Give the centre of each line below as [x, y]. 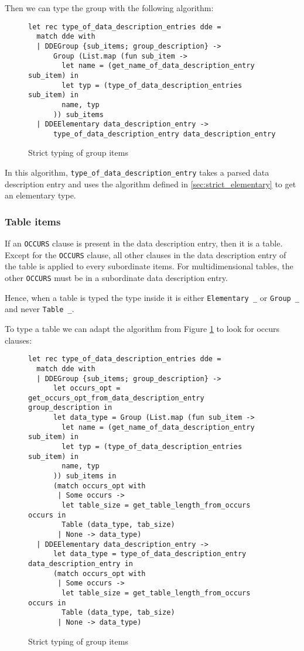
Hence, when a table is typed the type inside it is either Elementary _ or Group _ [152, 297]
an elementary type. [40, 195]
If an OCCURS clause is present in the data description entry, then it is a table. [144, 243]
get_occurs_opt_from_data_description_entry [116, 398]
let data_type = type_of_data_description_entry [150, 554]
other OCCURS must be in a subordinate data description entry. [116, 278]
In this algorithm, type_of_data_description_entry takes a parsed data [137, 172]
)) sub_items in [85, 476]
